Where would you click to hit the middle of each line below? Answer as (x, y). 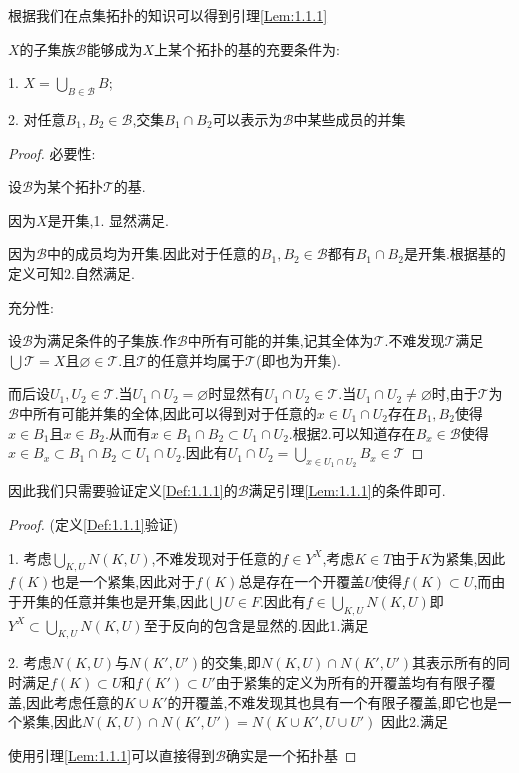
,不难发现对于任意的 (216, 557)
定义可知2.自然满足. (71, 272)
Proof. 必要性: (52, 152)
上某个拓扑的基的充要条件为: (247, 48)
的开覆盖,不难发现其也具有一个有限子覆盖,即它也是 (332, 701)
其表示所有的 (454, 662)
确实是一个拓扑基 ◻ (291, 754)
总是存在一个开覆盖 (301, 581)
